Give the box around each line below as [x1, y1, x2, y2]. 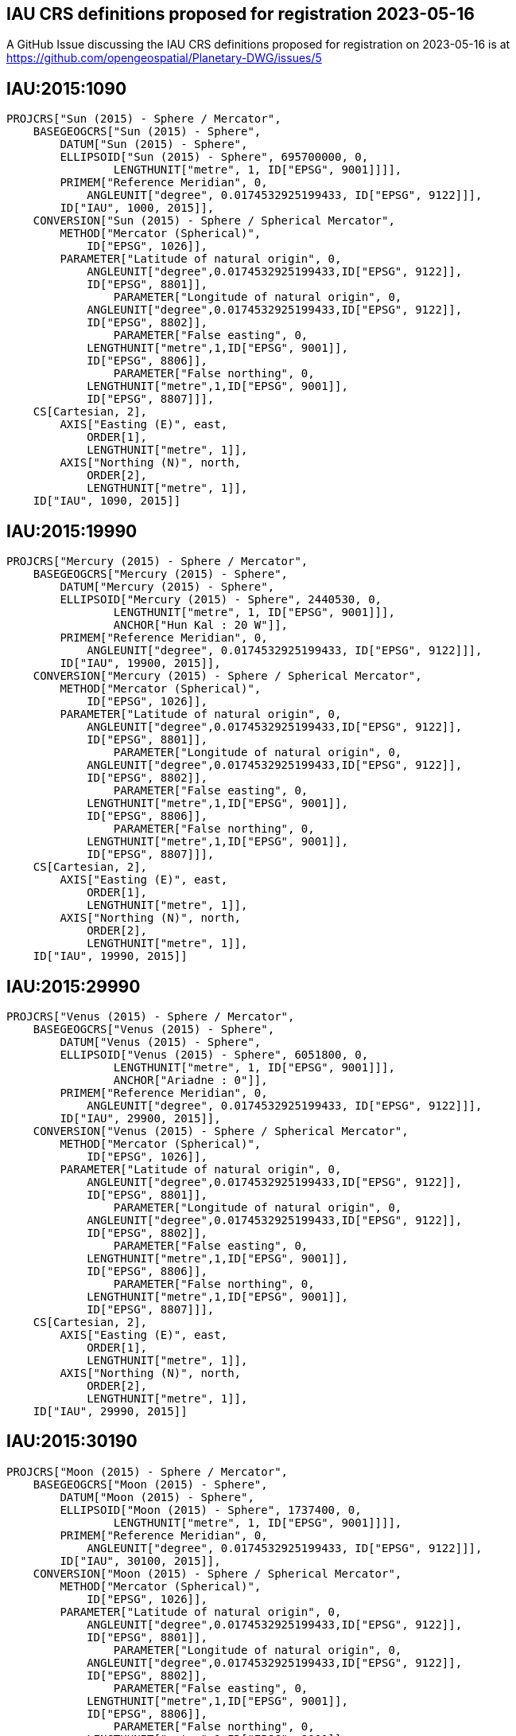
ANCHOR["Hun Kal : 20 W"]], [113, 618, 289, 632]
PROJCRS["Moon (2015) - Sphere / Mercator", [6, 1465, 289, 1478]
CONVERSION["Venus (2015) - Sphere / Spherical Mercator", [33, 1124, 409, 1137]
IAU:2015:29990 [6, 976, 141, 997]
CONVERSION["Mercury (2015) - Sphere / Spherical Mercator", [33, 669, 422, 683]
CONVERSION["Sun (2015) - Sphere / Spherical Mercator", [33, 214, 395, 228]
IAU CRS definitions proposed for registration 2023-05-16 [6, 4, 475, 24]
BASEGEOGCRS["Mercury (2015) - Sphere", [33, 568, 289, 581]
